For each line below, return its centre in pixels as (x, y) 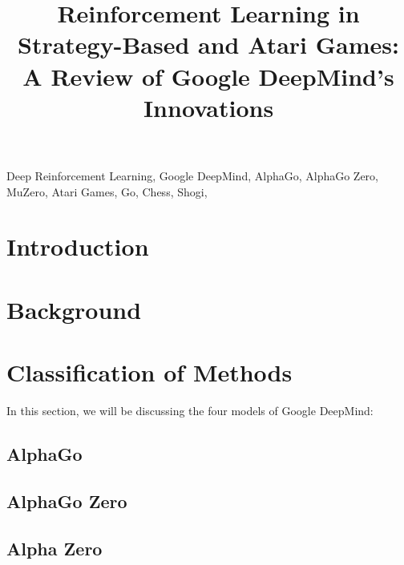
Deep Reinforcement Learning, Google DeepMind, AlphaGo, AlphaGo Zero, (193, 175)
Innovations (208, 107)
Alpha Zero (55, 548)
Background (74, 309)
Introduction (78, 246)
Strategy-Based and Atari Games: (208, 44)
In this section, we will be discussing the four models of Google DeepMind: (190, 410)
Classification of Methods (149, 372)
